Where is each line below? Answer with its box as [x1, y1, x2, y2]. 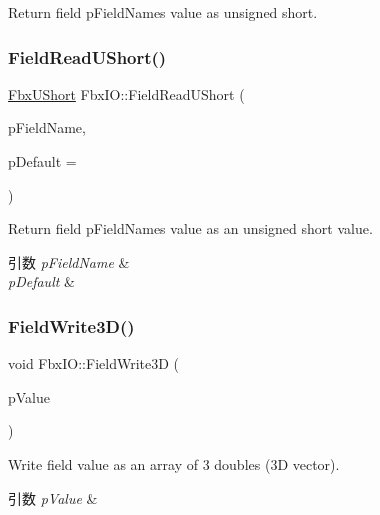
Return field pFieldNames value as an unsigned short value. [8, 218, 373, 239]
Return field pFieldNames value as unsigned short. [8, 2, 318, 22]
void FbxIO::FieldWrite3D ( [8, 353, 179, 374]
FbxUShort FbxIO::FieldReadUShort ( [8, 83, 245, 104]
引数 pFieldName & [8, 251, 130, 272]
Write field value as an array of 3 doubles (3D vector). [8, 453, 340, 474]
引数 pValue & [8, 487, 98, 508]
